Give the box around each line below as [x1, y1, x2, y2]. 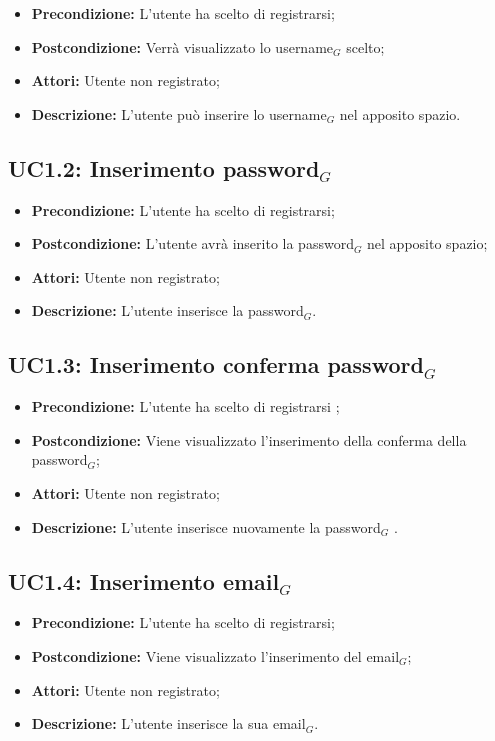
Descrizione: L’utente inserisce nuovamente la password [31, 516, 381, 537]
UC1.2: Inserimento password [8, 152, 320, 183]
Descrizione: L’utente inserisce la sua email [31, 713, 306, 734]
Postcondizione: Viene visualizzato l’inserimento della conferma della [31, 429, 467, 450]
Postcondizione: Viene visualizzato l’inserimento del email [31, 645, 400, 666]
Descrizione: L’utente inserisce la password [31, 300, 304, 321]
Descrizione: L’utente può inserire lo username [31, 103, 327, 124]
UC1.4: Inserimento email [8, 565, 280, 596]
